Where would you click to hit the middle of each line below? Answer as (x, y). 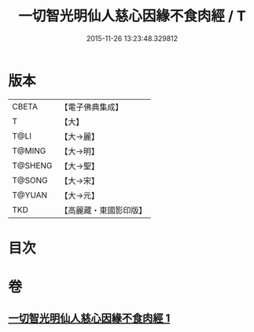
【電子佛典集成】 (92, 107)
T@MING (29, 150)
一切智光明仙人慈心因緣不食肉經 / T (132, 16)
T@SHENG (32, 165)
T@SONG (30, 180)
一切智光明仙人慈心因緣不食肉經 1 (89, 318)
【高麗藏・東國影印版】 (103, 210)
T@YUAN (30, 195)
